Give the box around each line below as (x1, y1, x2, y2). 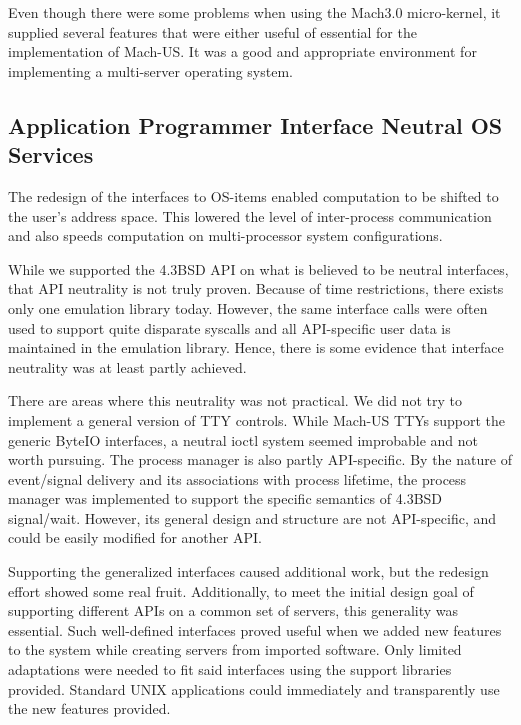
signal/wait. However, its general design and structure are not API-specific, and (8, 507, 497, 528)
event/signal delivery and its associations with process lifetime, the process (8, 468, 467, 489)
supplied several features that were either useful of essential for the (8, 21, 417, 42)
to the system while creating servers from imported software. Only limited (8, 639, 462, 660)
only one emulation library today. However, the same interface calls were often (8, 297, 488, 318)
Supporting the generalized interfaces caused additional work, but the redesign (8, 561, 489, 582)
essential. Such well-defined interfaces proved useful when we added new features (8, 619, 502, 640)
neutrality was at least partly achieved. (8, 356, 247, 377)
